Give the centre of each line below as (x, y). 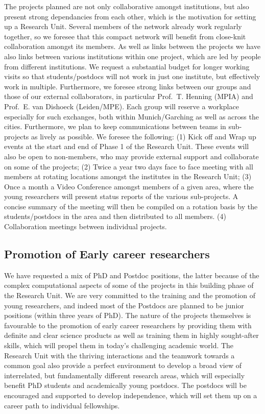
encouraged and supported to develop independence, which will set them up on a (131, 395)
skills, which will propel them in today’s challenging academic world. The (119, 345)
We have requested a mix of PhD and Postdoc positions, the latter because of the (132, 275)
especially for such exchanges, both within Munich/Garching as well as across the (131, 116)
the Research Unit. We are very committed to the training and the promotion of (130, 295)
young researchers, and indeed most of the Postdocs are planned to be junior (124, 305)
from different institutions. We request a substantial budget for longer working (127, 66)
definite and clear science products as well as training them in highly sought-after (131, 335)
